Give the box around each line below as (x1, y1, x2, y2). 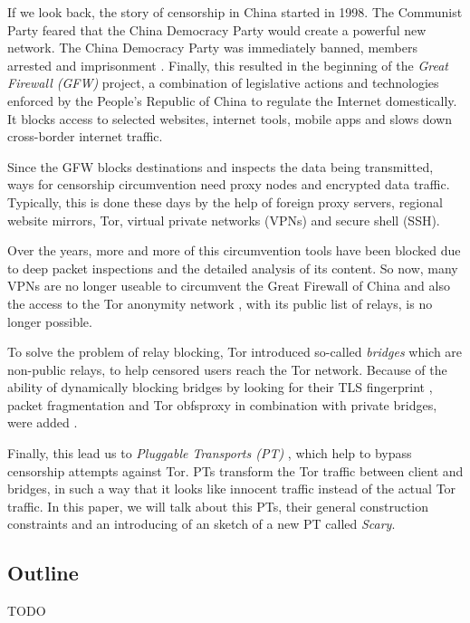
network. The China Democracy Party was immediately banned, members (7, 38, 417, 57)
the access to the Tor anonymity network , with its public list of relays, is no (7, 293, 433, 312)
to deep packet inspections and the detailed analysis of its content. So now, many (7, 258, 458, 277)
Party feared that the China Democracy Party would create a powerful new (7, 20, 427, 39)
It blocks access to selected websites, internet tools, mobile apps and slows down (7, 109, 453, 128)
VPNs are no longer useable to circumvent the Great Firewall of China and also (7, 276, 450, 295)
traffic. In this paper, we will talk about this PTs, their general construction (7, 496, 429, 515)
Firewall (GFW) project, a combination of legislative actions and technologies (7, 73, 439, 92)
